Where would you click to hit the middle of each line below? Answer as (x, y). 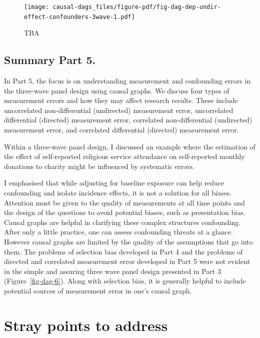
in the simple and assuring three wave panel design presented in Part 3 (112, 271)
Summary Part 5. (50, 60)
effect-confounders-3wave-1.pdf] (79, 17)
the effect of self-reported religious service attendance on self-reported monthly (124, 156)
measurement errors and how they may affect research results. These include (121, 100)
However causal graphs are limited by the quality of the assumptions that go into (128, 242)
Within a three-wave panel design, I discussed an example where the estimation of (130, 146)
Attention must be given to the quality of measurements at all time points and (124, 202)
